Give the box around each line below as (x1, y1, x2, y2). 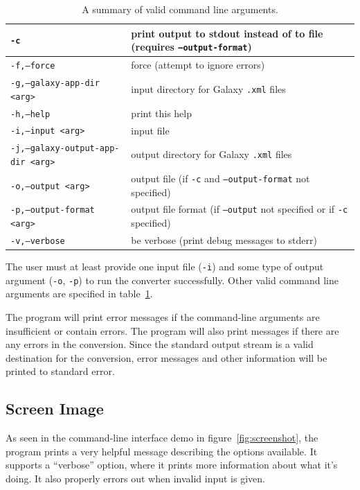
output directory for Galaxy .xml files (131, 147, 292, 161)
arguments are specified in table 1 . (6, 286, 153, 301)
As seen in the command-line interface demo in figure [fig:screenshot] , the (6, 430, 318, 445)
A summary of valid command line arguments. (82, 2, 278, 16)
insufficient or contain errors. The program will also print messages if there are (6, 323, 339, 338)
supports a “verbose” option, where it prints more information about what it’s (6, 457, 338, 472)
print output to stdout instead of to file (131, 26, 323, 40)
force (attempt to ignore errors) (131, 58, 265, 72)
